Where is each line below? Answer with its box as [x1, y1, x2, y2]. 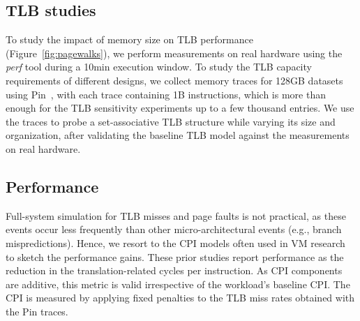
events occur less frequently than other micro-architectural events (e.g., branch [6, 222, 342, 237]
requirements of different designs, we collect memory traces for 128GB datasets [6, 73, 343, 87]
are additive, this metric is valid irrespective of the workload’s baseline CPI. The [6, 276, 350, 291]
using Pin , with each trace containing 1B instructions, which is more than [6, 87, 326, 101]
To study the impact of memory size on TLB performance [6, 32, 253, 47]
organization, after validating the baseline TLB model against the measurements [6, 128, 350, 142]
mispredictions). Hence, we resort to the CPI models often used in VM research [6, 235, 345, 250]
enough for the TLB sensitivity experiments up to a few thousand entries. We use [6, 100, 354, 115]
